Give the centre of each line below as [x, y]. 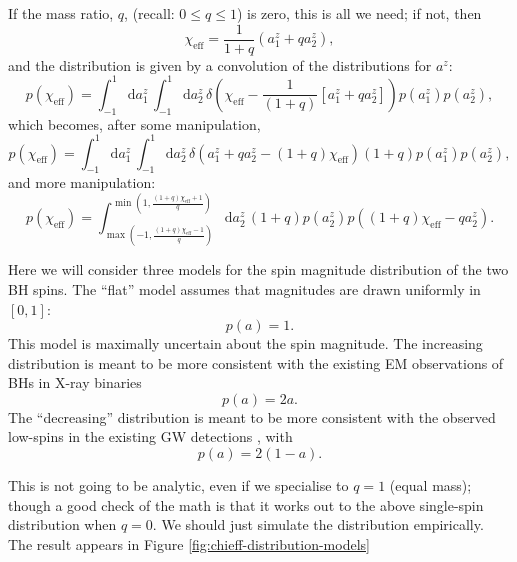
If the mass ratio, [61, 13]
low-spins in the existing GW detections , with [150, 436]
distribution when [62, 524]
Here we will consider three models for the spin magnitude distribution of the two [258, 269]
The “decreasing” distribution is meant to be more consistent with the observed [252, 416]
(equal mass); [430, 485]
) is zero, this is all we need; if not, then [359, 13]
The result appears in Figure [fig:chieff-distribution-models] [189, 543]
